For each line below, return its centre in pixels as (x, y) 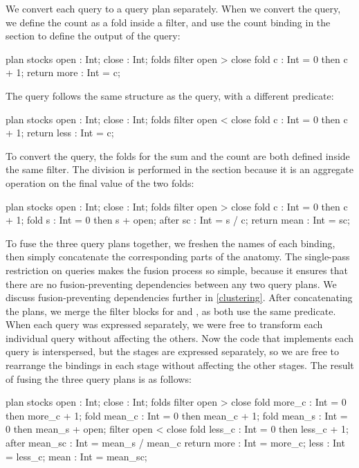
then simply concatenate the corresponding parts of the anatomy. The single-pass (178, 256)
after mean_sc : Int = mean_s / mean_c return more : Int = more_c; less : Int (175, 443)
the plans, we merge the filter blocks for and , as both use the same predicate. (171, 310)
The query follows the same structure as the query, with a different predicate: (170, 95)
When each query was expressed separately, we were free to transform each (164, 324)
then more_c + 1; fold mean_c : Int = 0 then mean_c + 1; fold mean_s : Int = (177, 415)
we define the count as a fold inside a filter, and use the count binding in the (168, 22)
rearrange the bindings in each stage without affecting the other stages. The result (180, 365)
